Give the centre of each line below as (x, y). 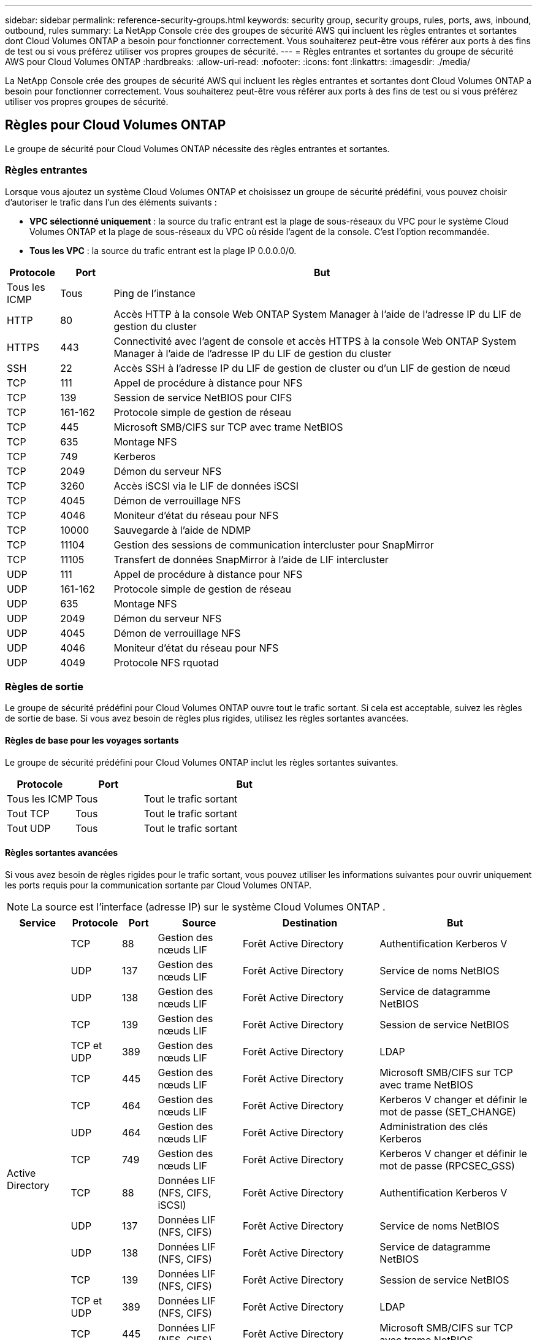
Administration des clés (434, 1126)
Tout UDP (29, 828)
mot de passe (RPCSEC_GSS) (447, 1165)
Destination (310, 922)
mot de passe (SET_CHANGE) (448, 1111)
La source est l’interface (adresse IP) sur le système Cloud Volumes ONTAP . (208, 907)
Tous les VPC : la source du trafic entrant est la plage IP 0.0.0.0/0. (163, 250)
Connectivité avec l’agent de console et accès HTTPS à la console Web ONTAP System (315, 341)
